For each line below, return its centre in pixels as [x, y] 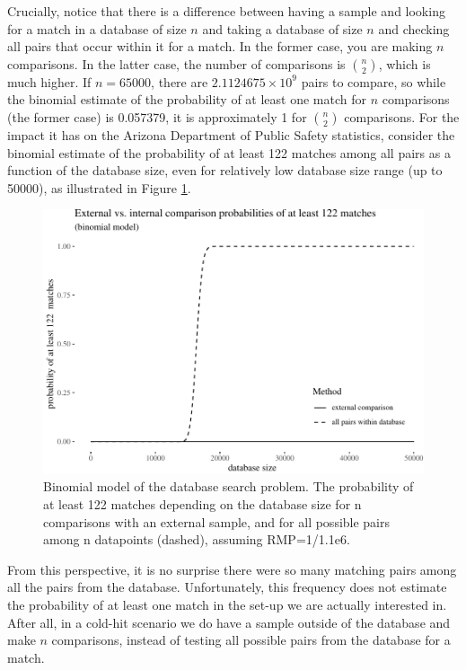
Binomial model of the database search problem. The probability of [229, 486]
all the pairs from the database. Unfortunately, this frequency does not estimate [227, 587]
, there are [180, 81]
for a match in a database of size [97, 28]
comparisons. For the [402, 116]
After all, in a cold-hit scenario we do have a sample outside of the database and [229, 622]
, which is [404, 63]
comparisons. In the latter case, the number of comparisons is [176, 63]
